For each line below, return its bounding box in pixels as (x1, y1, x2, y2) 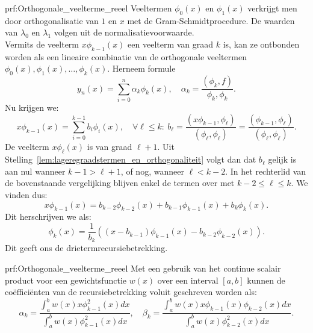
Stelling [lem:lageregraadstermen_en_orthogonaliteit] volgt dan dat (5, 153, 256, 166)
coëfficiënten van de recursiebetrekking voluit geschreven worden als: (5, 285, 257, 298)
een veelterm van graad (128, 37, 214, 50)
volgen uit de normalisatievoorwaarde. (54, 26, 194, 39)
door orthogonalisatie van (5, 14, 99, 26)
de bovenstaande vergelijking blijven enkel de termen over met (5, 176, 235, 189)
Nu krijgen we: (5, 101, 59, 113)
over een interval (157, 273, 218, 286)
